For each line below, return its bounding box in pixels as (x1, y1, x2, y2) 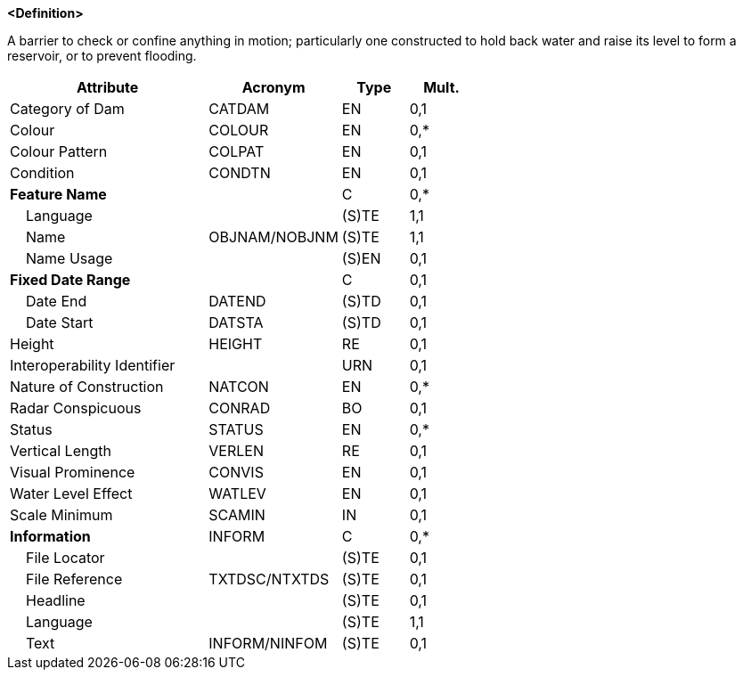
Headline (26, 591, 86, 609)
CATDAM (208, 100, 270, 118)
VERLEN (208, 442, 264, 460)
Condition (10, 164, 75, 182)
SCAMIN (208, 506, 265, 524)
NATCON (208, 378, 269, 396)
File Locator (26, 549, 105, 567)
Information (10, 527, 91, 545)
